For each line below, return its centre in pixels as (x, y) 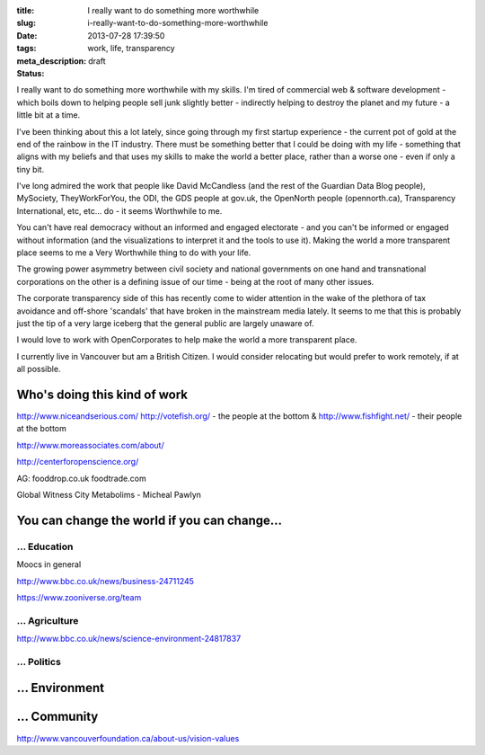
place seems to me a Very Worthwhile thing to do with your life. (134, 253)
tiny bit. (31, 169)
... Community (57, 717)
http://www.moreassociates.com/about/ (91, 445)
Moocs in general (49, 564)
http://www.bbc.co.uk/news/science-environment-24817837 (129, 639)
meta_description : (52, 61)
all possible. (39, 369)
